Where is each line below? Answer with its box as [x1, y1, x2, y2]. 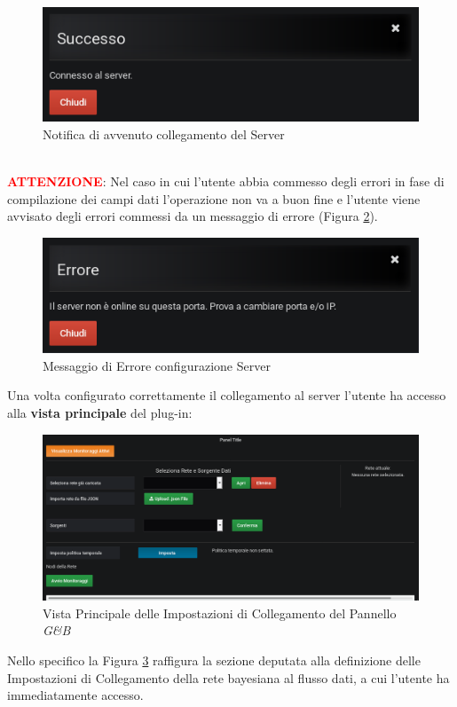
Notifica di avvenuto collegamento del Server [43, 124, 285, 143]
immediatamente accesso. [7, 686, 144, 704]
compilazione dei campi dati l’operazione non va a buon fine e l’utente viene [7, 189, 421, 208]
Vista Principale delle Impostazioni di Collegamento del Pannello [43, 603, 397, 622]
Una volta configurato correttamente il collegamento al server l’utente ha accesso [7, 386, 446, 405]
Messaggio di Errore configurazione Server [43, 356, 271, 374]
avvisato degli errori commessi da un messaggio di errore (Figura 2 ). [7, 207, 378, 225]
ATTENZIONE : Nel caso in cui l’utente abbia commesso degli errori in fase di [7, 171, 445, 190]
